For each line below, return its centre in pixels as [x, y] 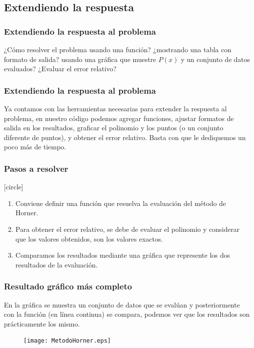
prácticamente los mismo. [42, 323]
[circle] [14, 187]
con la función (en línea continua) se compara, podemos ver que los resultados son [127, 314]
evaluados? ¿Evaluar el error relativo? [60, 69]
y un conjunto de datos [215, 59]
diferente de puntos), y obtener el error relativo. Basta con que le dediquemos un [125, 137]
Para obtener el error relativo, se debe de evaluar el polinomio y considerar [127, 229]
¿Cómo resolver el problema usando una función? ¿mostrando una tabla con [118, 49]
